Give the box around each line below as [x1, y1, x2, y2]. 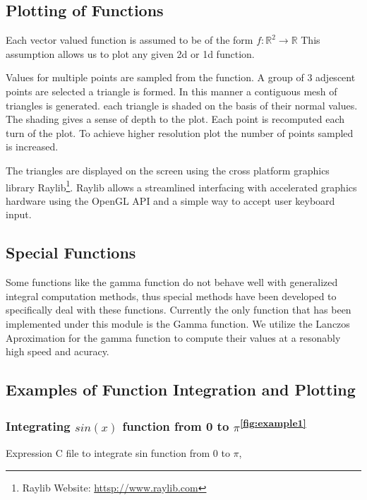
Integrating [6, 417, 71, 435]
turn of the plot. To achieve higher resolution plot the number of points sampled [6, 125, 354, 140]
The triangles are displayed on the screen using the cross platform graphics [6, 162, 330, 177]
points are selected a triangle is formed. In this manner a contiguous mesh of [6, 83, 337, 98]
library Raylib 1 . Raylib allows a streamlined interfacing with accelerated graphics [6, 177, 357, 194]
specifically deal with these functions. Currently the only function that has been [6, 302, 351, 317]
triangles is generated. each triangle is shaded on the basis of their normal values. [6, 97, 358, 112]
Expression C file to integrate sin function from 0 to [6, 446, 230, 460]
